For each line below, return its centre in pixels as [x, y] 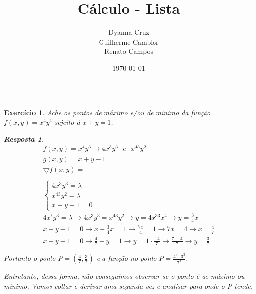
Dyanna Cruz [129, 32]
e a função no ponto [127, 258]
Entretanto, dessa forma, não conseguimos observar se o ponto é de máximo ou [124, 276]
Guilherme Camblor [129, 41]
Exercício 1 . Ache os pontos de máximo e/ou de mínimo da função [107, 112]
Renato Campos [129, 51]
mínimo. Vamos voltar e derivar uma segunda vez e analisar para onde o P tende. [128, 286]
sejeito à [67, 122]
